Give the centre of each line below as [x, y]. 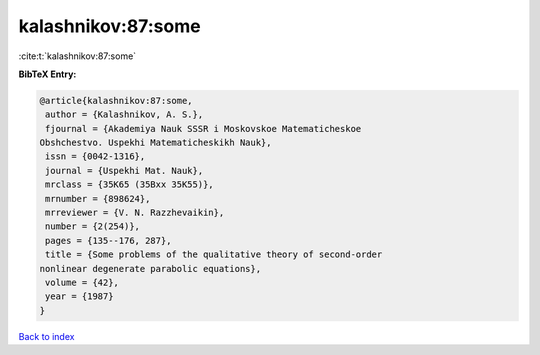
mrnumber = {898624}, [98, 198]
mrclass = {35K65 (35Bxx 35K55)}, [129, 184]
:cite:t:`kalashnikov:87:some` [77, 56]
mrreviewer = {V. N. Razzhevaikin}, [135, 213]
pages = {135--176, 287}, [108, 240]
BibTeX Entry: [47, 74]
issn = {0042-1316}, [95, 156]
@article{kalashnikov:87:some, [116, 100]
